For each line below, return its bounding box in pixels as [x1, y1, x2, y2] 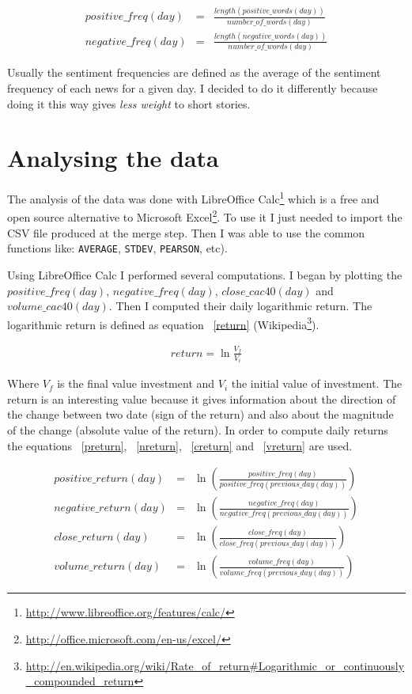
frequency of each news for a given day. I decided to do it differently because [7, 79, 378, 96]
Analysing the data [7, 142, 219, 174]
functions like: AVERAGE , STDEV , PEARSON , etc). [7, 240, 228, 256]
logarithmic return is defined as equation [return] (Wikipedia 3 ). [7, 313, 319, 332]
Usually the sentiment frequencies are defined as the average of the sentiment [7, 64, 381, 81]
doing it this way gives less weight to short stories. [7, 95, 251, 112]
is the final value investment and [57, 375, 215, 392]
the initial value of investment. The [231, 375, 403, 392]
